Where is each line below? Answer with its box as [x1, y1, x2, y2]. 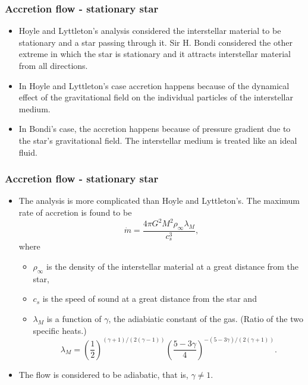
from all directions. [18, 59, 88, 71]
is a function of [46, 312, 102, 324]
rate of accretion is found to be [18, 206, 132, 218]
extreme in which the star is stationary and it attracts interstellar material [18, 48, 291, 60]
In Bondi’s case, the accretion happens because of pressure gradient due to [18, 122, 291, 135]
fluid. [18, 146, 37, 158]
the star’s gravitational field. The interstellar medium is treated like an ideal [18, 134, 297, 146]
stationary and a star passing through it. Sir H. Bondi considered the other [18, 36, 293, 48]
